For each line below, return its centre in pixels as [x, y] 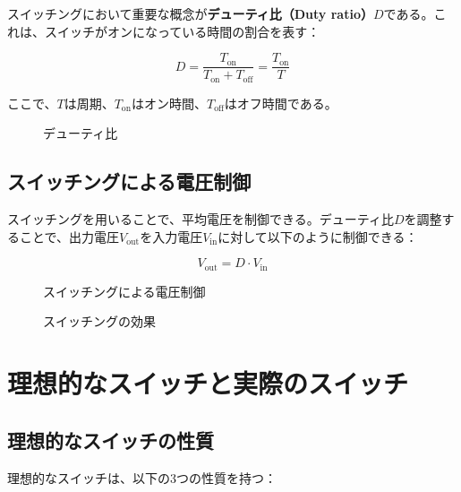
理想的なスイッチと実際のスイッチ [208, 383]
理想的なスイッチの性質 [111, 440]
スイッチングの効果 [99, 321]
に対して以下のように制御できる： [318, 236]
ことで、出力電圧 [69, 236]
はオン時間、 [169, 103]
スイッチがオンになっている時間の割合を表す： [182, 31]
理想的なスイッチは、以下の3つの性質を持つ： [142, 477]
